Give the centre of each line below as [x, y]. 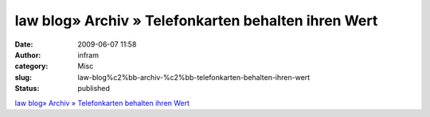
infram [88, 55]
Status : [27, 89]
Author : [28, 55]
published [94, 89]
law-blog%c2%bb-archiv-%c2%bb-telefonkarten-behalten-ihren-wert [194, 77]
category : [31, 66]
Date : [24, 44]
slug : [23, 77]
